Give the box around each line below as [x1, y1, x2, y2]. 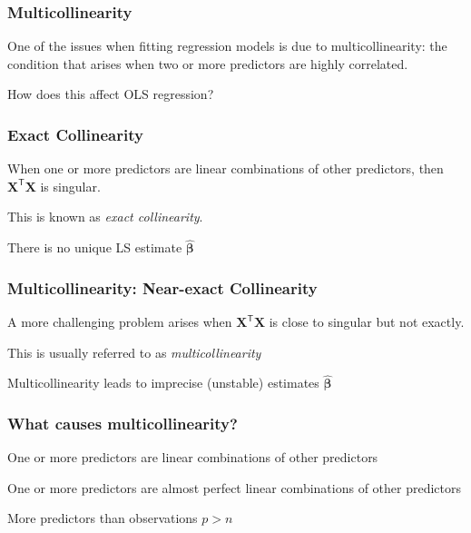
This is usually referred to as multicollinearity [7, 342, 261, 361]
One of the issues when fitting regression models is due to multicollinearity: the [7, 36, 447, 55]
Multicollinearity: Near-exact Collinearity [7, 276, 318, 299]
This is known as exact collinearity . [7, 207, 203, 226]
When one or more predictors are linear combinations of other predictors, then [7, 159, 444, 178]
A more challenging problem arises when [7, 312, 232, 331]
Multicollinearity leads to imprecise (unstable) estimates [7, 373, 319, 392]
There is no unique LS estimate [7, 238, 182, 257]
